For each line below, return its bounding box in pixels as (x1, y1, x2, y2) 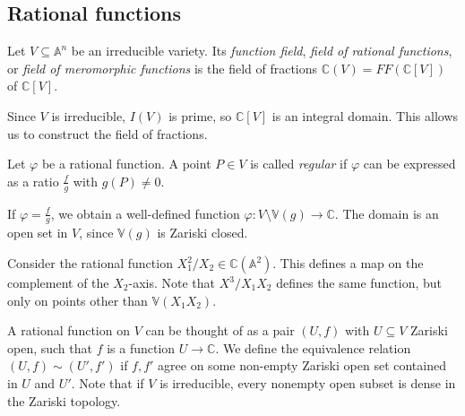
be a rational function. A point (41, 154, 211, 173)
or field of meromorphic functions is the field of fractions (7, 58, 318, 77)
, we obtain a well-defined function (50, 204, 240, 222)
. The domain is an (334, 204, 439, 222)
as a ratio (7, 171, 59, 190)
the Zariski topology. (7, 391, 121, 410)
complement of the (7, 273, 109, 292)
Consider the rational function (7, 254, 173, 273)
